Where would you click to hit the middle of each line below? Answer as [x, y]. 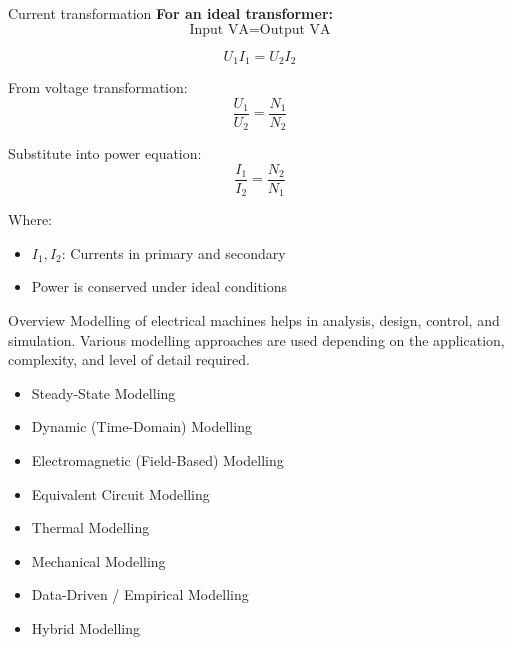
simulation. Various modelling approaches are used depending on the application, [256, 339]
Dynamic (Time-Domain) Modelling [141, 426]
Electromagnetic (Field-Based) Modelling [157, 460]
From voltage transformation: [98, 87]
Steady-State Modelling [103, 392]
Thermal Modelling [90, 527]
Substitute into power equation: [105, 153]
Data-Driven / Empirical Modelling [140, 594]
